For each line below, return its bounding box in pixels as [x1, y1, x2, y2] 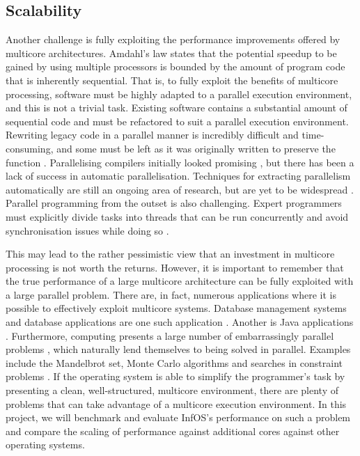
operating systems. [6, 437, 85, 452]
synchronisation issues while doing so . [6, 223, 169, 237]
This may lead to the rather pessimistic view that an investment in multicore [6, 246, 335, 261]
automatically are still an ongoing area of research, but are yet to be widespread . [6, 182, 354, 196]
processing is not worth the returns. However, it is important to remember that [6, 260, 344, 274]
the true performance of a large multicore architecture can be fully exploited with [6, 274, 354, 288]
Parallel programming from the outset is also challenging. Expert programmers [6, 196, 342, 210]
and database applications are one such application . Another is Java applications [6, 315, 354, 329]
